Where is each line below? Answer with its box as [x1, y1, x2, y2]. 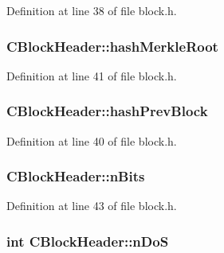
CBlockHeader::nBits [6, 166, 145, 186]
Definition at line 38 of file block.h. [6, 2, 177, 18]
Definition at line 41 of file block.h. [6, 67, 177, 84]
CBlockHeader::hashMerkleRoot [6, 36, 218, 56]
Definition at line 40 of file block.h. [6, 132, 177, 149]
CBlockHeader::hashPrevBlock [6, 101, 208, 121]
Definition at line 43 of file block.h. [6, 197, 177, 214]
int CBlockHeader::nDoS [6, 231, 169, 251]
